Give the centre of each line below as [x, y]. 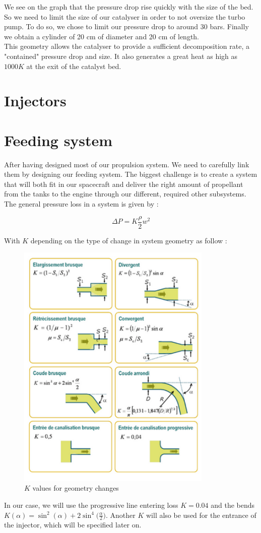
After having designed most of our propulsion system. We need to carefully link [127, 164]
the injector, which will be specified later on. [73, 525]
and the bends [233, 505]
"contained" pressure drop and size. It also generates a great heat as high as [121, 56]
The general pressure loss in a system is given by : [81, 204]
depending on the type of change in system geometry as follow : [129, 240]
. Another [121, 515]
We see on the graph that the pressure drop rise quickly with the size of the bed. [129, 7]
